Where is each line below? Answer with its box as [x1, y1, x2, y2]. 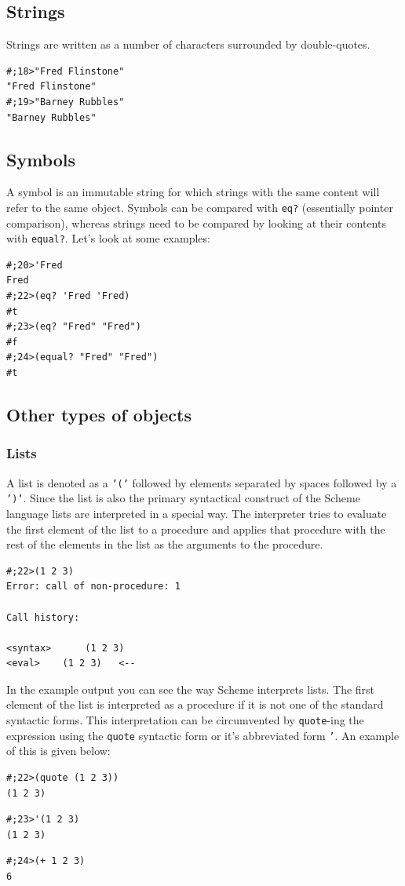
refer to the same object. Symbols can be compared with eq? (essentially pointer [6, 199, 393, 215]
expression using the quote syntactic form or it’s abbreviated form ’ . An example [6, 727, 400, 743]
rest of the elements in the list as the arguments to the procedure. [6, 536, 323, 552]
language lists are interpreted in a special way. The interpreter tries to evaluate [6, 505, 387, 521]
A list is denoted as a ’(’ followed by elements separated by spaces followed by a [6, 474, 397, 490]
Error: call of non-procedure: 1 [6, 581, 181, 592]
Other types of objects [6, 403, 192, 427]
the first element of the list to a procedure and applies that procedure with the [6, 520, 385, 537]
